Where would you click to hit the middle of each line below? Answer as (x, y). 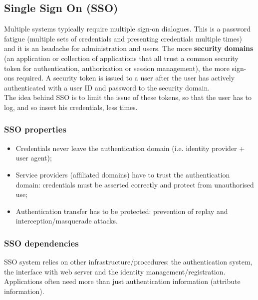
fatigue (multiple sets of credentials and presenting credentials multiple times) (123, 38)
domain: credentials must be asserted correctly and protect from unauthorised (135, 184)
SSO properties (35, 129)
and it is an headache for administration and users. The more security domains (129, 48)
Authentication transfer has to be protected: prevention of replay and (122, 211)
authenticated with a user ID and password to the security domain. (107, 87)
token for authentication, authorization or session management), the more (117, 68)
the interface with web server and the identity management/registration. (115, 271)
